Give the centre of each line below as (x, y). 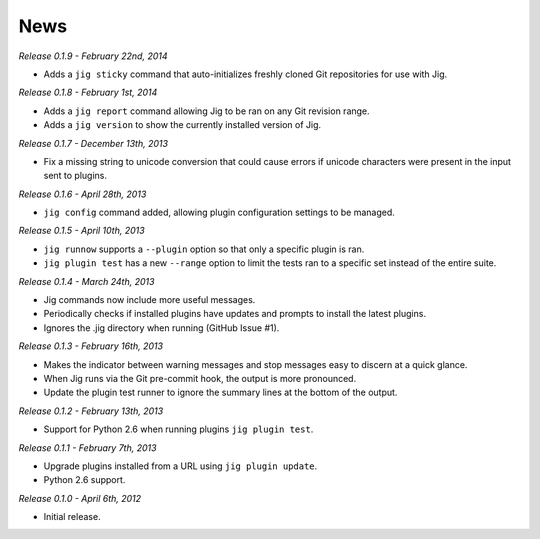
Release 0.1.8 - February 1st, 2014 (88, 92)
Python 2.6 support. (84, 480)
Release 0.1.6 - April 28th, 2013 (82, 194)
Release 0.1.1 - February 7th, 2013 (87, 447)
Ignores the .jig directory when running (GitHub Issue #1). (161, 327)
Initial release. (72, 517)
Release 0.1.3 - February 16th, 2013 (91, 346)
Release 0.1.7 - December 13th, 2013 (93, 143)
